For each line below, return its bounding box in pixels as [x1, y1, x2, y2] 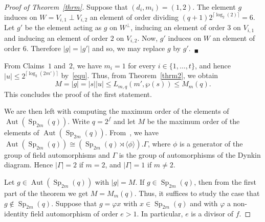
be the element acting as [25, 22, 102, 33]
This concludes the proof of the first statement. [4, 88, 152, 99]
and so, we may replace [92, 42, 165, 53]
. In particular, [137, 208, 183, 219]
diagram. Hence [4, 159, 53, 170]
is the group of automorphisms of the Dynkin [119, 149, 261, 160]
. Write [68, 115, 90, 126]
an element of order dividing [90, 11, 179, 22]
